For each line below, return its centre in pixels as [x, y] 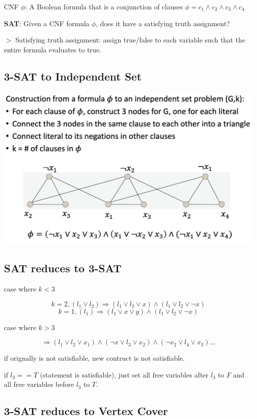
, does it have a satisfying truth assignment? [163, 23]
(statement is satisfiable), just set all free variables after [124, 374]
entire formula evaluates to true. [53, 49]
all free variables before [39, 384]
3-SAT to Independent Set [73, 76]
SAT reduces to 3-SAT [63, 268]
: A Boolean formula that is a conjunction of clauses [104, 6]
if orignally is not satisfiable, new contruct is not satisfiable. [94, 358]
